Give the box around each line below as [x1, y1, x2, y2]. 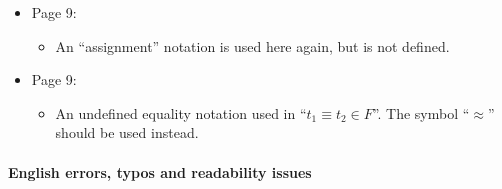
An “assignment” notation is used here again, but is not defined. [55, 35, 450, 56]
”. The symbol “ [372, 102, 470, 123]
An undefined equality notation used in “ [55, 102, 307, 123]
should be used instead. [55, 122, 199, 143]
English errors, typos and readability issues [8, 161, 312, 182]
